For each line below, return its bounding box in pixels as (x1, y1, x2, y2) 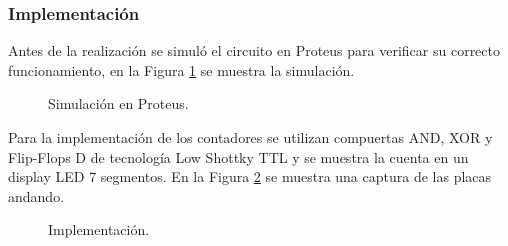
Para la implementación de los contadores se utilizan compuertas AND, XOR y (8, 127, 493, 147)
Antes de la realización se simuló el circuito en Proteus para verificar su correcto (8, 40, 500, 61)
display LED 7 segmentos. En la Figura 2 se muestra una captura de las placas (8, 166, 492, 187)
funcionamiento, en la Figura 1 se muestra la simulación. (8, 59, 355, 80)
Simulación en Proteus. (48, 93, 189, 114)
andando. (8, 185, 65, 206)
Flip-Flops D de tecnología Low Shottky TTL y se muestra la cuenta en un (8, 146, 469, 167)
